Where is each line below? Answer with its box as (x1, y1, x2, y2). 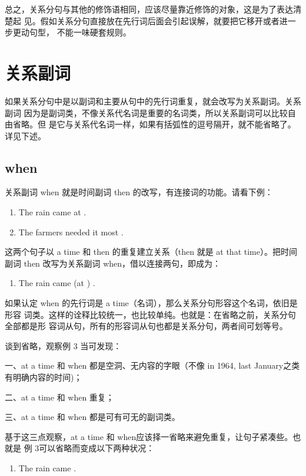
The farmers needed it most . (18, 225, 124, 238)
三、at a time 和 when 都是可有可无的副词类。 (5, 411, 180, 423)
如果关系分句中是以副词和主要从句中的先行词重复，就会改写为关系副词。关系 (5, 94, 301, 107)
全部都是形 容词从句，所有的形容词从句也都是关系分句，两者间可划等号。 (5, 320, 288, 332)
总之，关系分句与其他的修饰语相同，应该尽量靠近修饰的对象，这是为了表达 (5, 3, 293, 15)
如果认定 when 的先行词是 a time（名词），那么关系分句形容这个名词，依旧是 (5, 297, 298, 309)
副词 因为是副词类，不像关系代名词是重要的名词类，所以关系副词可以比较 (5, 106, 288, 119)
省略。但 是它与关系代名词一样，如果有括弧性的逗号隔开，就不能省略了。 (12, 118, 296, 130)
